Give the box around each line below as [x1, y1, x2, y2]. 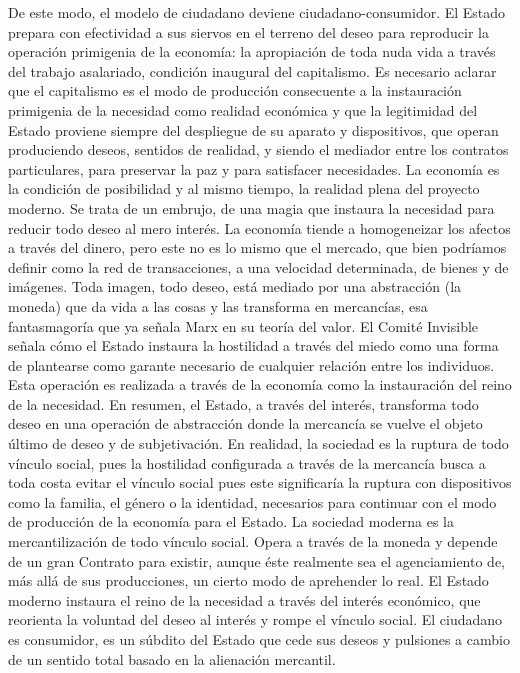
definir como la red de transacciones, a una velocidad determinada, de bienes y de [8, 256, 509, 277]
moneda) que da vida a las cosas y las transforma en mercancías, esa [8, 295, 428, 316]
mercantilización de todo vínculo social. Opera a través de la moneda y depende [8, 531, 498, 552]
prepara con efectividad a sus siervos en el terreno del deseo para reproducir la [8, 21, 489, 42]
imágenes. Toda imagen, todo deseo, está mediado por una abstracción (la [8, 276, 462, 297]
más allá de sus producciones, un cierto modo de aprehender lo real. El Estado [8, 570, 489, 591]
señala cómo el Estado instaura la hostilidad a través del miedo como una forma [8, 335, 499, 356]
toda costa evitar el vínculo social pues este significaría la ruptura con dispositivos [8, 472, 512, 493]
